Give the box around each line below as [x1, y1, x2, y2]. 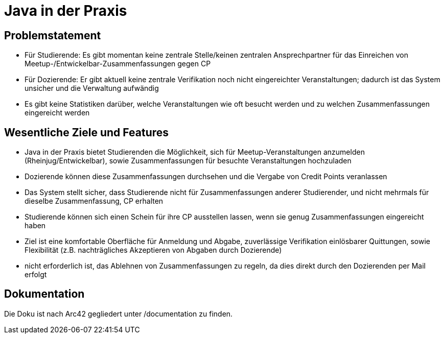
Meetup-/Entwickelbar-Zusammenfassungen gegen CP [25, 59, 211, 68]
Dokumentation [4, 287, 85, 301]
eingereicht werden [25, 108, 90, 117]
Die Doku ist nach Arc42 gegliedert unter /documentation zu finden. [4, 309, 233, 318]
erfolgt [25, 270, 47, 279]
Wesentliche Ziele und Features [4, 126, 169, 139]
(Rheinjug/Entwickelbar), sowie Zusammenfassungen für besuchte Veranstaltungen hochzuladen [25, 156, 352, 165]
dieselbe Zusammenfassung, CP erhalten [25, 197, 163, 206]
